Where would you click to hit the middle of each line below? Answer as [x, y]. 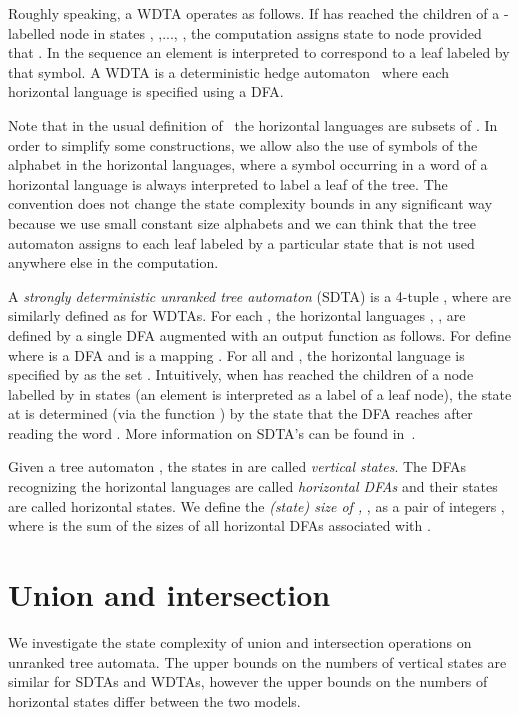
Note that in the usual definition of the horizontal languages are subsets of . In [253, 124]
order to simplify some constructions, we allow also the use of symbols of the [243, 144]
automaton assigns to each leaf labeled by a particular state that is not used [241, 242]
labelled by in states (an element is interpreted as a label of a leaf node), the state [260, 393]
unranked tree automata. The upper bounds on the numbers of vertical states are [257, 661]
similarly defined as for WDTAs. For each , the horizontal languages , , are [237, 315]
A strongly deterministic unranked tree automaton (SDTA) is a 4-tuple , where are [259, 295]
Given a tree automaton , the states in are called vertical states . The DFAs [237, 466]
